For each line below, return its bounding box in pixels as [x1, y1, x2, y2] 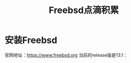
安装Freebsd [5, 34, 57, 46]
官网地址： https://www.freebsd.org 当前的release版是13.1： [5, 52, 127, 58]
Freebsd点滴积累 [49, 4, 119, 16]
